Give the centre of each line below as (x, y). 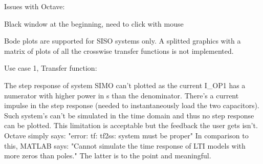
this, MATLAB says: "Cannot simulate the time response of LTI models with (125, 145)
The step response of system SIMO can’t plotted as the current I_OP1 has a (125, 85)
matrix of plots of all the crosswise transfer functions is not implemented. (119, 50)
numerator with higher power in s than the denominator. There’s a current (122, 95)
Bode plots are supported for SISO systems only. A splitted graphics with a (123, 41)
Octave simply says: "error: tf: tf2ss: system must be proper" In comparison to (126, 135)
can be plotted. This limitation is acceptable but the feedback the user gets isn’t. (131, 125)
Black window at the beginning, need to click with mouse (94, 23)
